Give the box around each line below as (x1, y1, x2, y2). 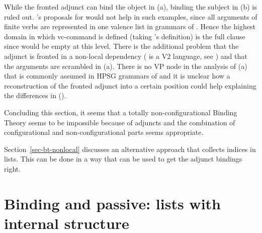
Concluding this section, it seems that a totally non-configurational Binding (4, 107, 237, 117)
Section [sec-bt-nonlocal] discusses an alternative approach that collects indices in (4, 143, 256, 154)
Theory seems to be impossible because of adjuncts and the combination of (4, 117, 235, 127)
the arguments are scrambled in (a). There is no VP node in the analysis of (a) (4, 60, 247, 71)
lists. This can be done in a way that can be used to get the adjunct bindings (4, 153, 242, 164)
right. (4, 163, 21, 174)
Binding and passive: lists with (4, 193, 221, 213)
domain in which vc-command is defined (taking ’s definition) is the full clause (4, 31, 245, 41)
